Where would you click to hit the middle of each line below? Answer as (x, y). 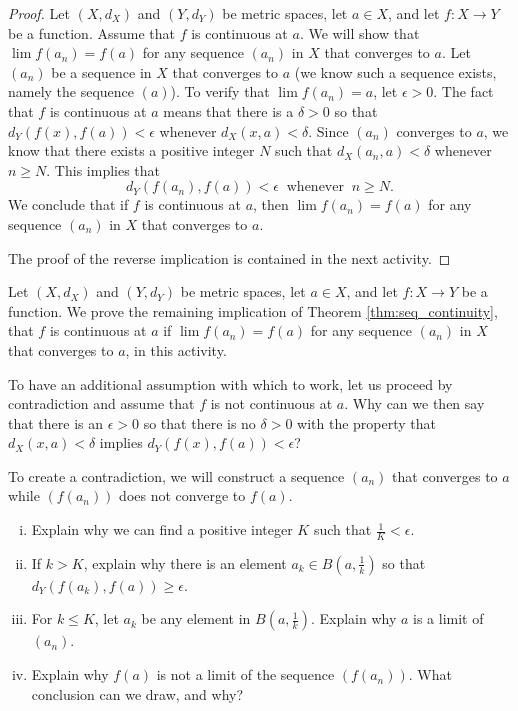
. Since (328, 130)
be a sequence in (101, 71)
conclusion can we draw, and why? (137, 693)
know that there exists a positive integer (131, 150)
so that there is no (199, 422)
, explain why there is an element (185, 562)
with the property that (367, 422)
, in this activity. (176, 349)
